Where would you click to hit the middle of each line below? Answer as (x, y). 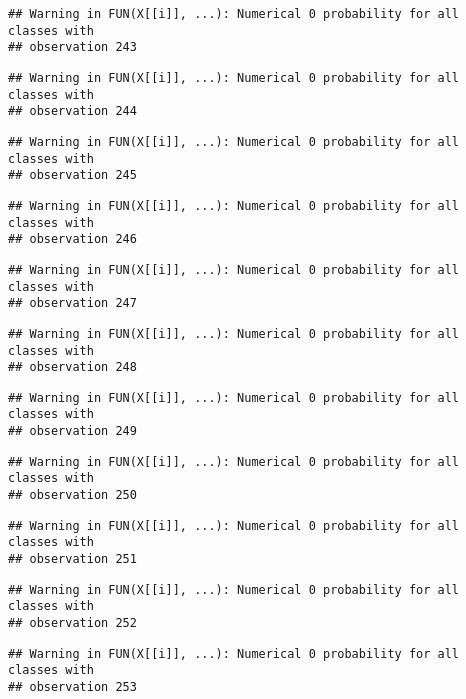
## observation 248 (72, 367)
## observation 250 (72, 495)
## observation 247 (72, 303)
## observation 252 (72, 623)
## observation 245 (72, 175)
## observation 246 (72, 239)
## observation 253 (72, 687)
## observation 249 (72, 431)
